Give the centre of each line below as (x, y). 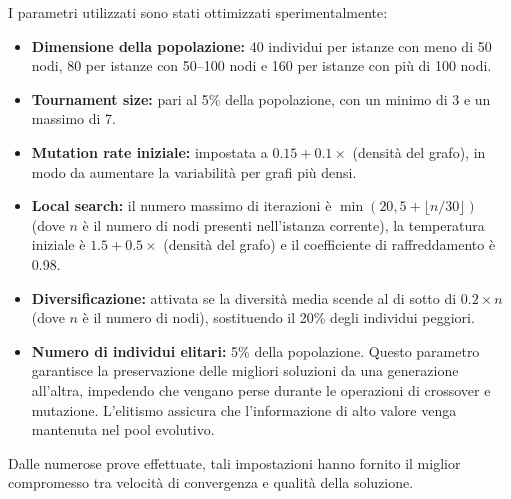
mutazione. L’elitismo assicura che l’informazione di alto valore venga (244, 409)
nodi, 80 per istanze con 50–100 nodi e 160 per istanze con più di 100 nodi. (261, 65)
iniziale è (58, 244)
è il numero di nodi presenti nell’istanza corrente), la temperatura (283, 224)
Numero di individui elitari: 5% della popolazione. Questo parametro (255, 350)
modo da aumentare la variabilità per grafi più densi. (194, 171)
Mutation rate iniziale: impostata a (149, 151)
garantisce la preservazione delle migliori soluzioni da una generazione (245, 370)
